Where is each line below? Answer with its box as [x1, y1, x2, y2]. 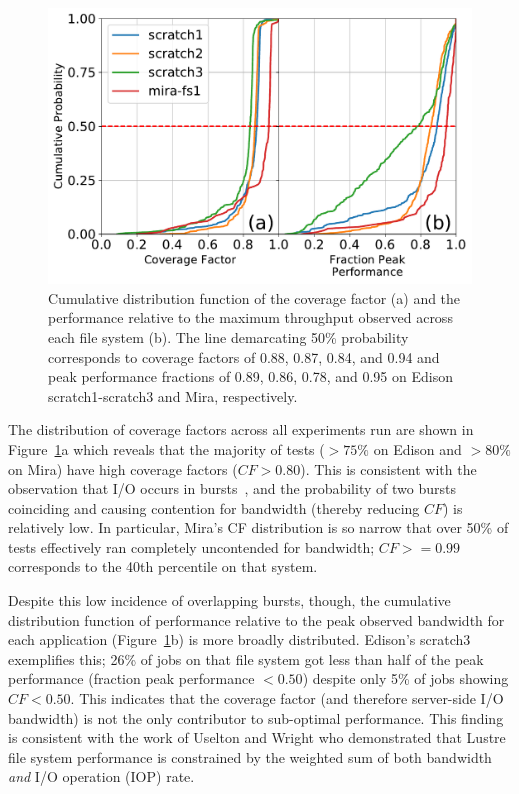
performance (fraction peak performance [8, 668, 255, 689]
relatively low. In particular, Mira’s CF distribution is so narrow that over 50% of [8, 517, 509, 538]
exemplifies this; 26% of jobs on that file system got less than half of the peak [8, 648, 484, 669]
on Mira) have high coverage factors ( [8, 458, 238, 479]
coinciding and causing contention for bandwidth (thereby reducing [8, 497, 420, 518]
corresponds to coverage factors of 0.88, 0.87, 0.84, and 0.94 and [48, 346, 440, 367]
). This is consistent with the [300, 458, 477, 479]
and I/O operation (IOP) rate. [8, 766, 195, 787]
